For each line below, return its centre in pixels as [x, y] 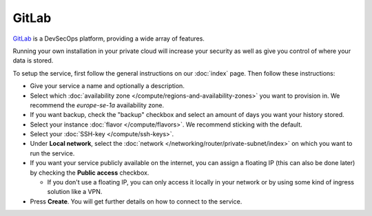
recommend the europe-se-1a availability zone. [97, 105]
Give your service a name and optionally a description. [107, 86]
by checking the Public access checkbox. [90, 173]
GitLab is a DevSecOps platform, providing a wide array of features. [108, 39]
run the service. [52, 153]
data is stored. [33, 61]
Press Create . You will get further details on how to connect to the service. [136, 201]
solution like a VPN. [75, 192]
